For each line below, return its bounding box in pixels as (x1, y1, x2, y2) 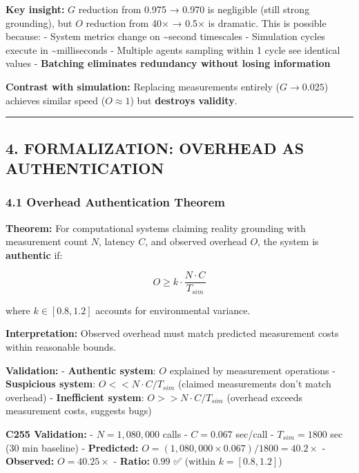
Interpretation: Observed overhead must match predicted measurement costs (6, 326, 339, 340)
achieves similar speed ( (6, 93, 106, 107)
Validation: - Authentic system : (6, 363, 156, 377)
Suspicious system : (6, 376, 96, 391)
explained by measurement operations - (169, 363, 336, 377)
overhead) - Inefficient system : (6, 389, 144, 404)
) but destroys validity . (130, 93, 237, 107)
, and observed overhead (145, 234, 247, 249)
